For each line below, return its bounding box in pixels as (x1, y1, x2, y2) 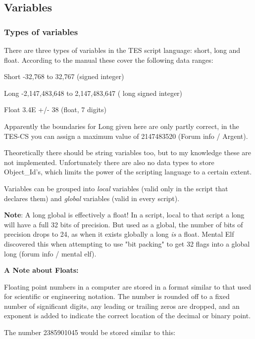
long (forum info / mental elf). (4, 248, 97, 258)
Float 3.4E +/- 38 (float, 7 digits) (4, 104, 106, 115)
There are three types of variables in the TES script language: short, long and (4, 45, 241, 55)
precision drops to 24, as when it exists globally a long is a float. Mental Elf (4, 229, 234, 239)
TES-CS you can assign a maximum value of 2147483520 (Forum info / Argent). (4, 130, 248, 141)
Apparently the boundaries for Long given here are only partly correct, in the (4, 121, 239, 131)
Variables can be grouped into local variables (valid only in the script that (4, 183, 228, 193)
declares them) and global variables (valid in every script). (4, 193, 180, 203)
